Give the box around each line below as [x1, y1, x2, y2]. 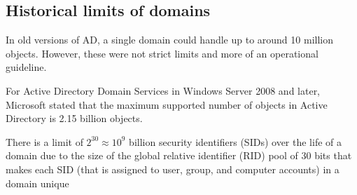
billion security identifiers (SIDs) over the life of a [129, 134, 342, 149]
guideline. [6, 60, 47, 74]
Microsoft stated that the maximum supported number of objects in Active [6, 97, 328, 112]
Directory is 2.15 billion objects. [6, 111, 143, 126]
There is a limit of [6, 134, 83, 149]
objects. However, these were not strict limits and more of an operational [6, 46, 318, 60]
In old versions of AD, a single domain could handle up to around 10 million [6, 32, 333, 47]
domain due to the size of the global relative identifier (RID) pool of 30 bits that [6, 148, 352, 163]
